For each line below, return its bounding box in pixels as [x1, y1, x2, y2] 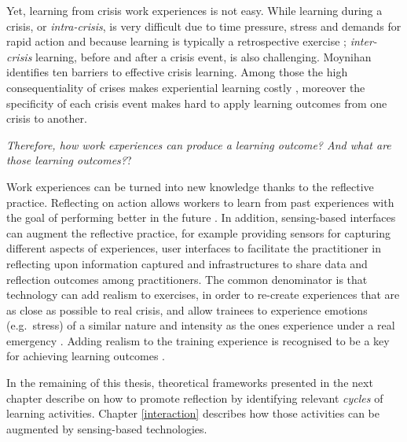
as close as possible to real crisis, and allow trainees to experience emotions [6, 301, 368, 318]
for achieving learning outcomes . [6, 348, 166, 364]
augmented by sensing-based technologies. [6, 420, 207, 436]
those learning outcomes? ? [6, 152, 132, 168]
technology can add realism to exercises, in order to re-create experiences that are [6, 286, 400, 303]
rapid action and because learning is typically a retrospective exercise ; [6, 33, 346, 50]
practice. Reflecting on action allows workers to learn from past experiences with [6, 193, 394, 210]
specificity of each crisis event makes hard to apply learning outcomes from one [6, 94, 387, 111]
